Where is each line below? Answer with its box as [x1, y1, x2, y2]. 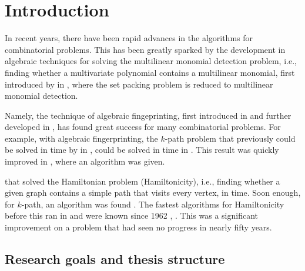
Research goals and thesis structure [5, 250, 225, 268]
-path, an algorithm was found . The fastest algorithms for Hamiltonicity [21, 198, 284, 210]
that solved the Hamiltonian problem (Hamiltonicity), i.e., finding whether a [5, 175, 280, 187]
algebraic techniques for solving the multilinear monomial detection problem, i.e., [5, 55, 297, 67]
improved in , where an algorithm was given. [5, 155, 165, 168]
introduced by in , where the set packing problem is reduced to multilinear [5, 78, 273, 90]
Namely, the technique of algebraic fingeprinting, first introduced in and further [5, 109, 291, 121]
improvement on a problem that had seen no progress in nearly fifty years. [5, 221, 272, 233]
